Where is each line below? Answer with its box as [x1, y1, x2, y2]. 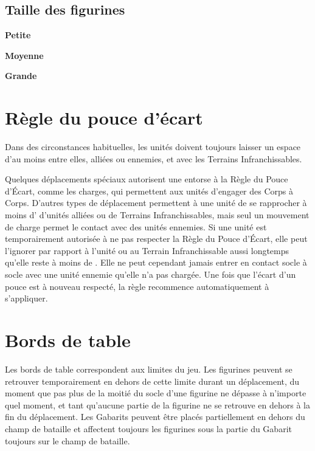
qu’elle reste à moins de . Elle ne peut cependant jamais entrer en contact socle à [5, 256, 307, 269]
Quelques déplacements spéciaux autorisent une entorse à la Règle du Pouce [5, 173, 288, 185]
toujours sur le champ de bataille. [5, 434, 130, 447]
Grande [5, 69, 37, 82]
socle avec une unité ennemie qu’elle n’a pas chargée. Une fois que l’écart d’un [5, 268, 296, 281]
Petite [5, 29, 31, 41]
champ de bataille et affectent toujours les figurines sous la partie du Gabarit [5, 422, 292, 435]
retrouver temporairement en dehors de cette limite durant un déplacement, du [5, 374, 300, 387]
